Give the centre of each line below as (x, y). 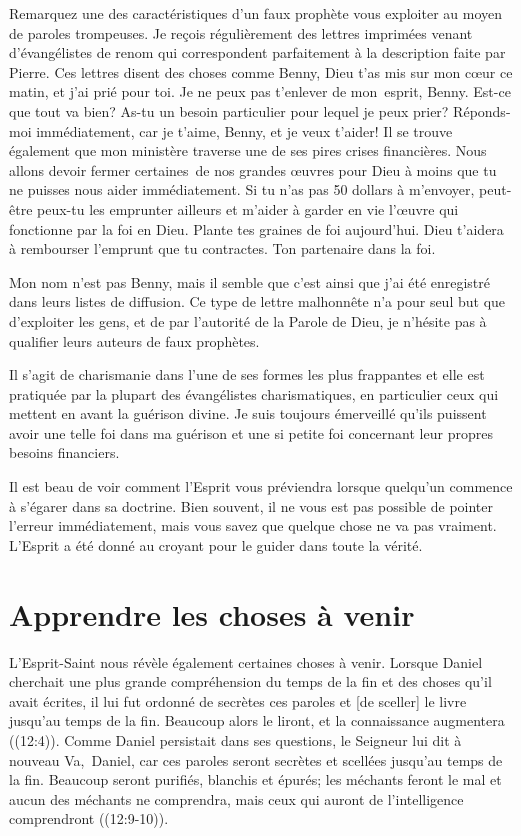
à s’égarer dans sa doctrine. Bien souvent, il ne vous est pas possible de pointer (251, 505)
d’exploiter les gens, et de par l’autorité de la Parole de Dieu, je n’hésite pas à (248, 320)
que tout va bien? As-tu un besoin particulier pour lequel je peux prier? (229, 110)
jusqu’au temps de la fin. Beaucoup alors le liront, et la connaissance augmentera (257, 720)
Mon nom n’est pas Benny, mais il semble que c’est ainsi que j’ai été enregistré (250, 281)
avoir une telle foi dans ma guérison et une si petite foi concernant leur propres (251, 432)
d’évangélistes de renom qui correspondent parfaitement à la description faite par (257, 52)
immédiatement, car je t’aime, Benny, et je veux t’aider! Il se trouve (244, 130)
